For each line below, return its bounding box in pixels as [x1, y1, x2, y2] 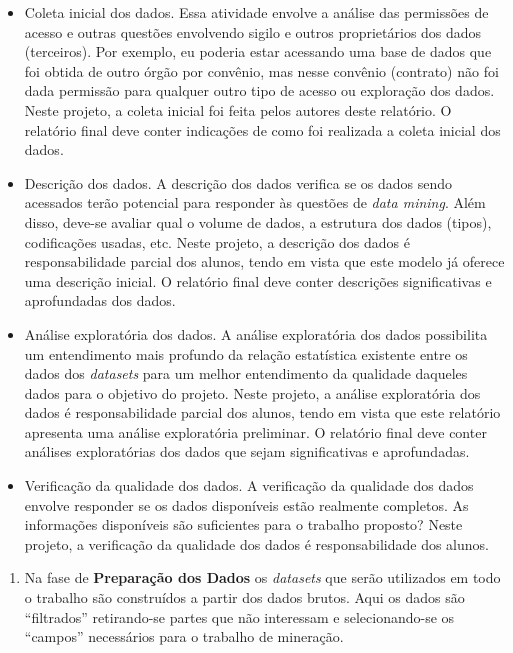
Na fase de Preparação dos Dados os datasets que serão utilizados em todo [24, 567, 501, 588]
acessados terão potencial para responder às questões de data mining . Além [24, 192, 486, 213]
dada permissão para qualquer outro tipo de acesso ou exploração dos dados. [24, 80, 495, 101]
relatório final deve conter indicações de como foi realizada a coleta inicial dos [24, 119, 501, 140]
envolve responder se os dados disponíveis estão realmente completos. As [24, 494, 469, 515]
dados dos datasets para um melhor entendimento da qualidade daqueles [24, 363, 468, 384]
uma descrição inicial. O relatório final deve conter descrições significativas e [24, 270, 492, 291]
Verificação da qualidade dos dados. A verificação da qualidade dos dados [24, 475, 474, 496]
